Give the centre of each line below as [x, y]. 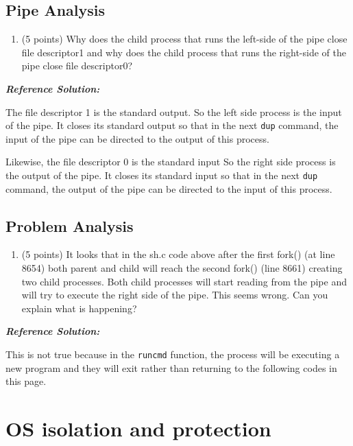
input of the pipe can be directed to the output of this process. [137, 138]
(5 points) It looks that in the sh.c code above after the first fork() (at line [178, 254]
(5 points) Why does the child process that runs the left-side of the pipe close [184, 39]
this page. [26, 381]
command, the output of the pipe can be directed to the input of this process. [169, 188]
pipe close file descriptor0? [77, 66]
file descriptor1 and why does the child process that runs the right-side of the [184, 52]
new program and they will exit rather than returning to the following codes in [171, 367]
